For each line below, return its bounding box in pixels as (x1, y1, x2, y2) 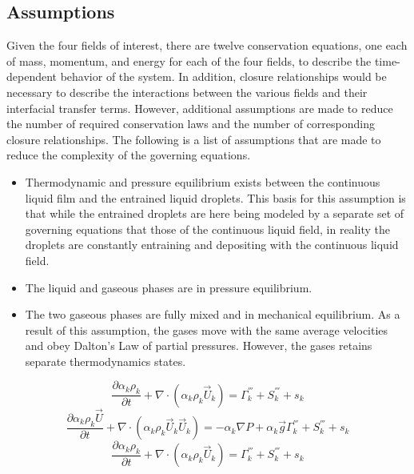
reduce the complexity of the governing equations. (6, 147, 251, 163)
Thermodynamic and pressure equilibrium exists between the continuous (25, 173, 380, 190)
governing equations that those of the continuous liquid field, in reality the (25, 220, 390, 237)
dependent (6, 68, 58, 85)
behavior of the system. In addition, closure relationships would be (60, 68, 387, 85)
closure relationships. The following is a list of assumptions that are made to (6, 131, 381, 147)
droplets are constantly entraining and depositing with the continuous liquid (25, 236, 399, 253)
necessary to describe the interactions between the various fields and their (6, 83, 368, 100)
